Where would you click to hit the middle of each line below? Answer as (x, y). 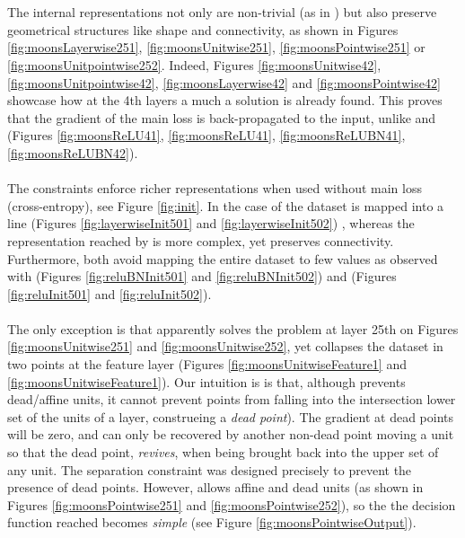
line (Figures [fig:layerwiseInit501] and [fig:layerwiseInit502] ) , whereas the (211, 223)
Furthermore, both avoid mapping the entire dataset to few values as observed (223, 258)
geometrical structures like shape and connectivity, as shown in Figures (203, 29)
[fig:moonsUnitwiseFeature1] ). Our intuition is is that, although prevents (206, 381)
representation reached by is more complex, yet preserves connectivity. (201, 240)
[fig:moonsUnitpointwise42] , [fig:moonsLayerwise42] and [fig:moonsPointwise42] (224, 82)
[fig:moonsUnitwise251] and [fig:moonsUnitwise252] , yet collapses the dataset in (225, 346)
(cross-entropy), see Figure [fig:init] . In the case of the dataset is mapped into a (226, 205)
